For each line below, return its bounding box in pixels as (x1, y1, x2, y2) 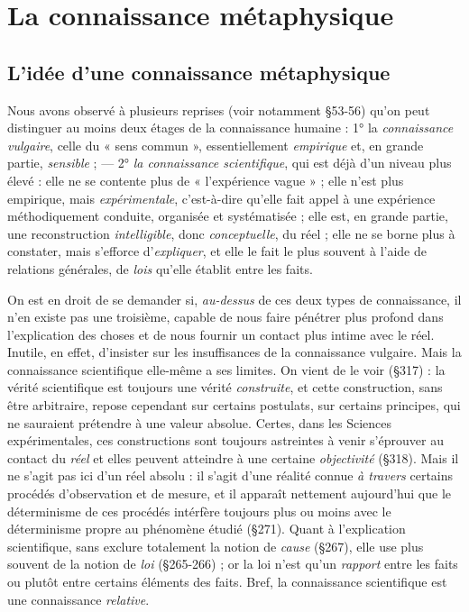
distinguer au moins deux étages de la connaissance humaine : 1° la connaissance (7, 118, 454, 137)
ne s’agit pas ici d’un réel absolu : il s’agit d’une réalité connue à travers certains (7, 466, 454, 485)
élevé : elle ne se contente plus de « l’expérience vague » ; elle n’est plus (7, 170, 404, 189)
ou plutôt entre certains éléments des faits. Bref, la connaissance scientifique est (7, 572, 447, 591)
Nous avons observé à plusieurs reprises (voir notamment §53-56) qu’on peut (7, 100, 430, 119)
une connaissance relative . (7, 589, 150, 608)
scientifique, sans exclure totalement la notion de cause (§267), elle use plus (7, 536, 424, 555)
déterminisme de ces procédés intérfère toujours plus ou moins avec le (7, 501, 391, 520)
